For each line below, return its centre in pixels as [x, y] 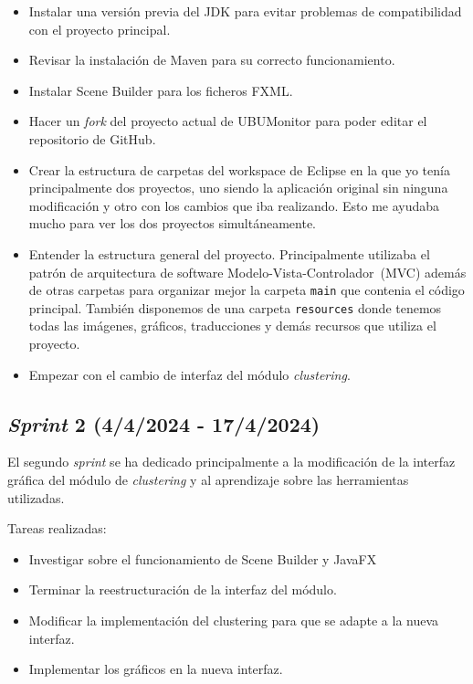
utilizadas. [36, 497]
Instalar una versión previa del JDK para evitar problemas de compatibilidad [245, 11]
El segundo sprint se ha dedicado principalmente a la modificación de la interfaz [231, 462]
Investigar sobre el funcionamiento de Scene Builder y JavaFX [203, 558]
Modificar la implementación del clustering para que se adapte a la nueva [234, 620]
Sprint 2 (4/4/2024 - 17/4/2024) [164, 423]
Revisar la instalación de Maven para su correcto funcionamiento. [212, 60]
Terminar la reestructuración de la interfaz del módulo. [183, 589]
